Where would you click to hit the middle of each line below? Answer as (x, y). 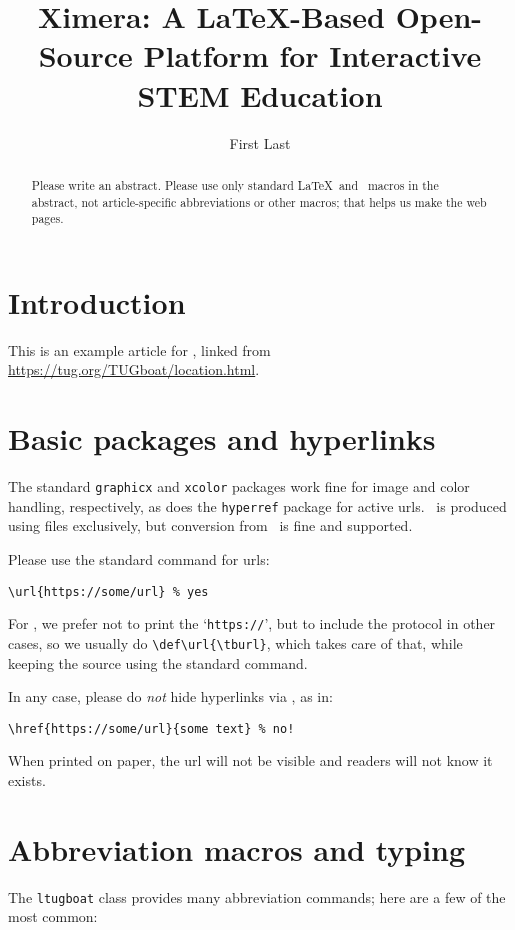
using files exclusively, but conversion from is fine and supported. (210, 525)
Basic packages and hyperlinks (222, 438)
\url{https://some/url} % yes (108, 591)
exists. (27, 780)
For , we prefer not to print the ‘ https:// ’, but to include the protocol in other (252, 623)
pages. (47, 218)
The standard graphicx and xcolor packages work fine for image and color (239, 486)
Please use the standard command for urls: (139, 559)
